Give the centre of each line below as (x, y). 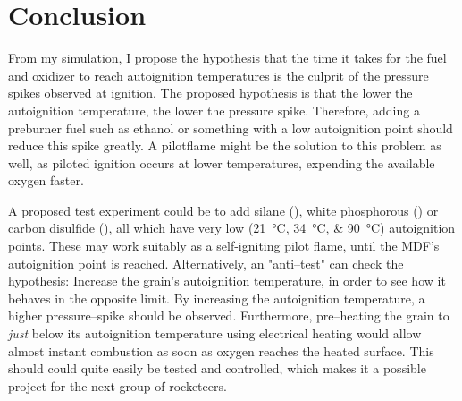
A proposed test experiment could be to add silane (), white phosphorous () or (223, 210)
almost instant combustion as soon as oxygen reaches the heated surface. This (221, 350)
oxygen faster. (46, 180)
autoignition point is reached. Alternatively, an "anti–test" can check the (206, 263)
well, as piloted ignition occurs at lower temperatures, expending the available (222, 162)
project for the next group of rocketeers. (118, 385)
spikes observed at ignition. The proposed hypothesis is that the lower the (210, 93)
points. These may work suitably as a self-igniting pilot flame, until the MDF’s (224, 246)
